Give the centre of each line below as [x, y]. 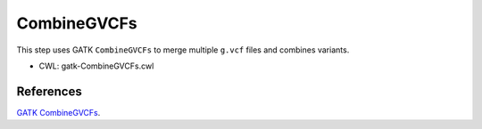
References [49, 91]
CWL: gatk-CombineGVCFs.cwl [96, 66]
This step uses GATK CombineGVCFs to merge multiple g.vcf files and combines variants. [183, 50]
